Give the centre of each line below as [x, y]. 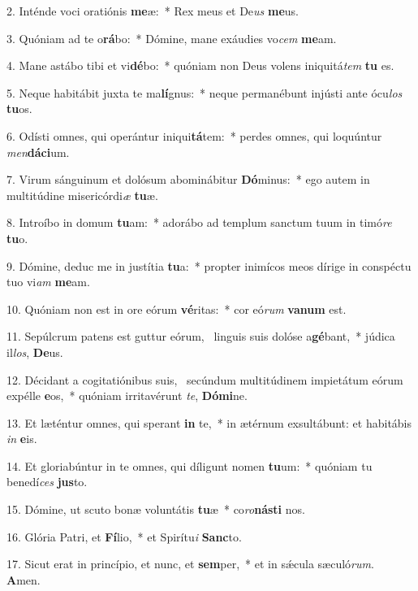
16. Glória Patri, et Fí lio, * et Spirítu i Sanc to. [124, 536]
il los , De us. [35, 352]
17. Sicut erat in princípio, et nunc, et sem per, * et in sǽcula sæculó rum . [190, 564]
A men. [24, 579]
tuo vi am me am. [48, 282]
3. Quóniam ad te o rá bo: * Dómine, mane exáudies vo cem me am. [172, 38]
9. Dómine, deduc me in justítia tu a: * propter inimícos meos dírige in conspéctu [209, 265]
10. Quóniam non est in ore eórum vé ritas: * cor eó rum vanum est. [177, 309]
